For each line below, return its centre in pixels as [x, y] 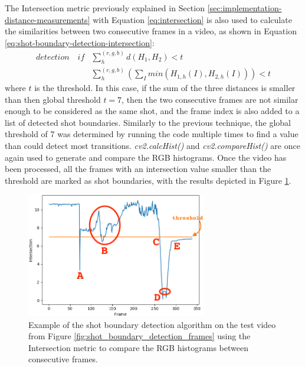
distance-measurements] [47, 19]
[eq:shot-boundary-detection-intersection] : [80, 42]
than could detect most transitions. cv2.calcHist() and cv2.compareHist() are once [152, 146]
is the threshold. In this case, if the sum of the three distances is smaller [165, 88]
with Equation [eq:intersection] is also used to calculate [192, 19]
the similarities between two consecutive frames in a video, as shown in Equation [151, 31]
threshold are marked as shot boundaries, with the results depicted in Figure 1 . [148, 180]
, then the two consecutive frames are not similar [210, 99]
